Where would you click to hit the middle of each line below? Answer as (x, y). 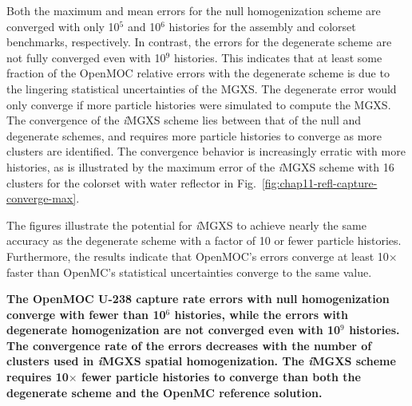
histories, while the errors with (261, 314)
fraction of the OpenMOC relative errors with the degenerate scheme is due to (198, 73)
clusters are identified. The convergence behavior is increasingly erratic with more (206, 151)
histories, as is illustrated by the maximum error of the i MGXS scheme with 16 (200, 166)
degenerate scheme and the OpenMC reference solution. (164, 392)
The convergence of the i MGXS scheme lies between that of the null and (184, 120)
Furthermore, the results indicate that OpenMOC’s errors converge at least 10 (198, 256)
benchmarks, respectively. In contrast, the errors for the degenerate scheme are (199, 42)
